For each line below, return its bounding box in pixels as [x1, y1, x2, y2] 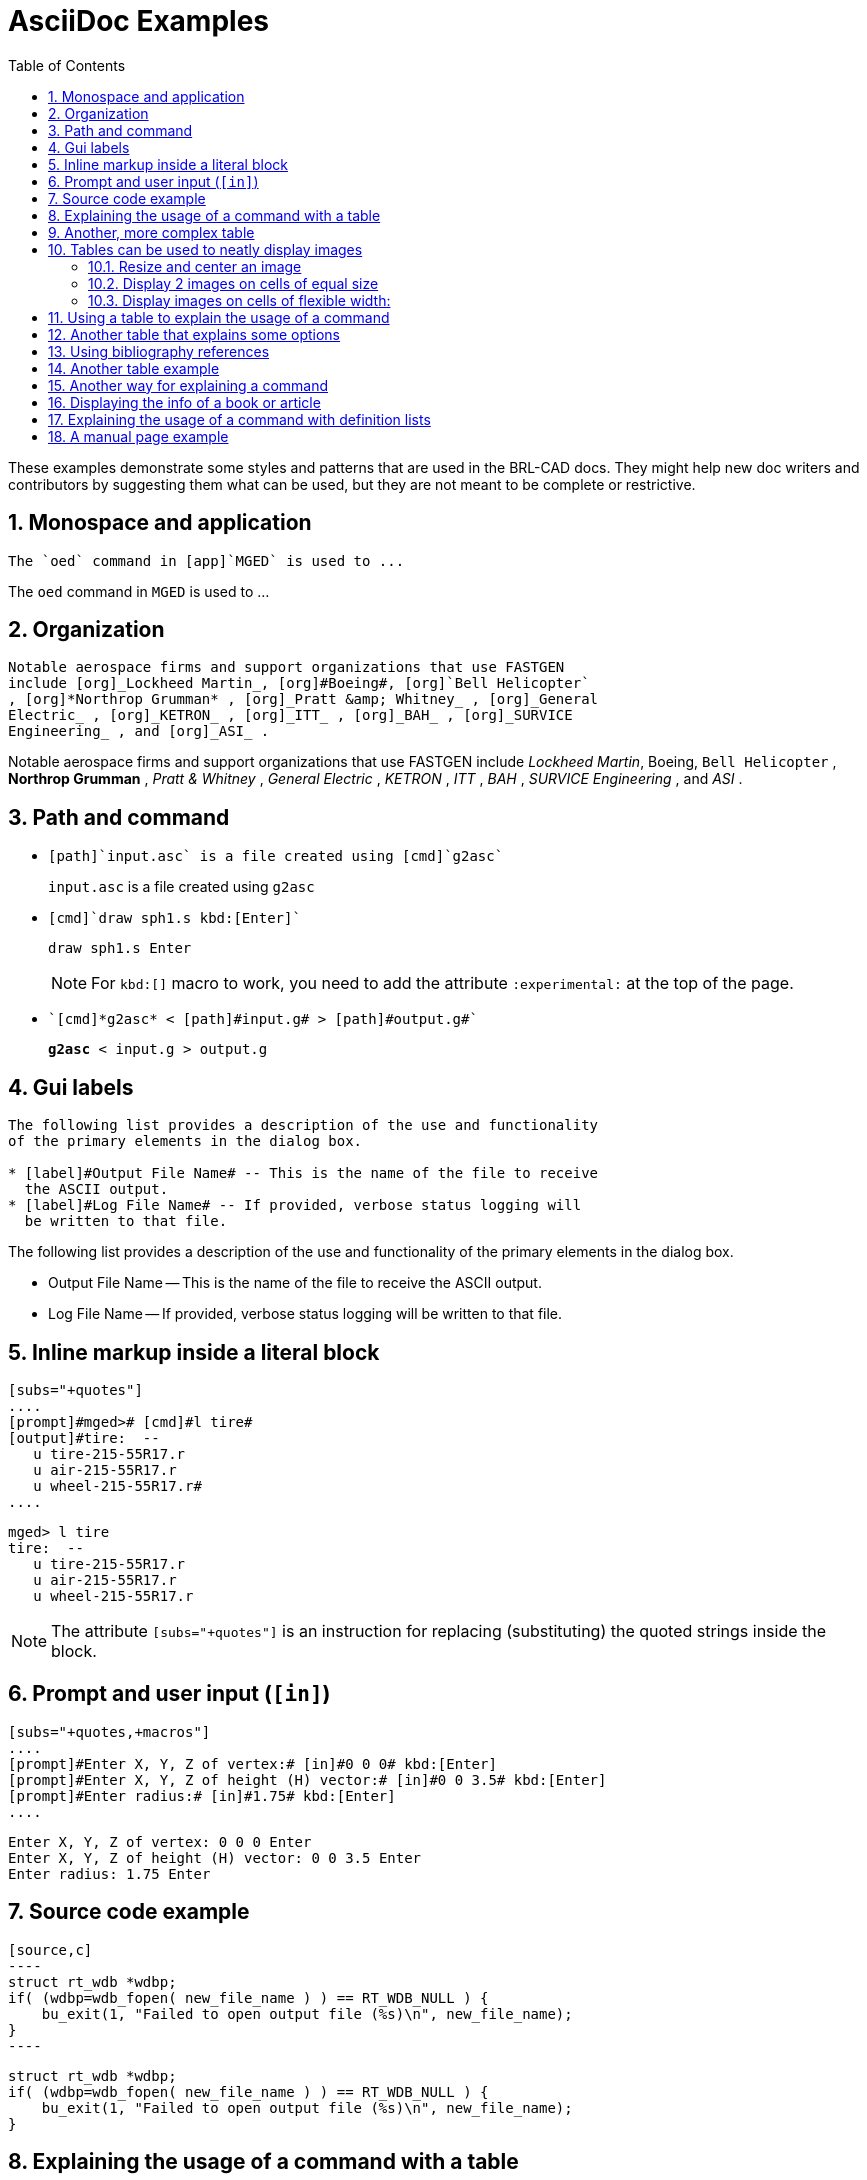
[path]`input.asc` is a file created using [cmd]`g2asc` [48, 848, 504, 865]
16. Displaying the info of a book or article [48, 393, 321, 411]
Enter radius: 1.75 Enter [8, 1865, 211, 1882]
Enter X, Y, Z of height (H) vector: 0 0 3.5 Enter [8, 1849, 422, 1866]
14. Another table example [48, 359, 220, 377]
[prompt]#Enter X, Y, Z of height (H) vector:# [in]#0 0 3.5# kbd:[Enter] [8, 1771, 607, 1788]
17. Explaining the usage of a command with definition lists [48, 410, 431, 428]
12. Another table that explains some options [48, 325, 341, 343]
